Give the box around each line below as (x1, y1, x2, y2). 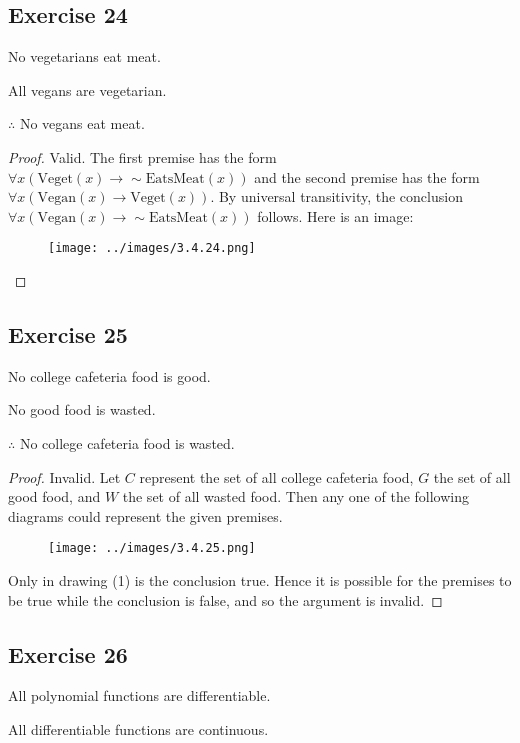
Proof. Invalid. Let (8, 466, 121, 487)
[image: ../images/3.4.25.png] (48, 541, 256, 556)
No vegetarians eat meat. (8, 46, 161, 67)
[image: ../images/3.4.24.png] (48, 241, 256, 256)
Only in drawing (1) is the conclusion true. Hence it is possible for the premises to (8, 570, 512, 591)
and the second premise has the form (254, 166, 480, 187)
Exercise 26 (8, 638, 128, 669)
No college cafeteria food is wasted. (19, 433, 235, 453)
